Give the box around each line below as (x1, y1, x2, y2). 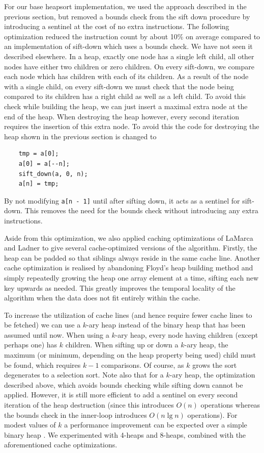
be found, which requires (4, 359, 81, 370)
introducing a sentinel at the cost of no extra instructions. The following (4, 21, 229, 32)
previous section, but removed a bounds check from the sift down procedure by (4, 11, 250, 21)
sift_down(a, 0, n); (18, 170, 88, 178)
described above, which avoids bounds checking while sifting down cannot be (4, 379, 243, 390)
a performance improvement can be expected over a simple (64, 419, 247, 430)
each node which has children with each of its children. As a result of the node (4, 71, 249, 82)
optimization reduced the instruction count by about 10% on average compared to (4, 31, 260, 41)
